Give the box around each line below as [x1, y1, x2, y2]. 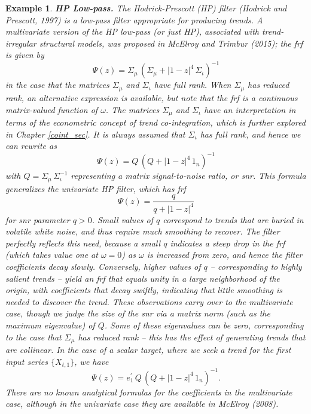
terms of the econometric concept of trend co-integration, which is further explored [5, 115, 306, 128]
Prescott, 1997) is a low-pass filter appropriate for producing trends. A [5, 13, 263, 26]
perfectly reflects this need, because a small [5, 236, 161, 249]
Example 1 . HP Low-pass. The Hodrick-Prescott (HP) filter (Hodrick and [5, 2, 287, 14]
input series [5, 355, 48, 367]
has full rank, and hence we [200, 127, 301, 140]
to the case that [5, 330, 62, 343]
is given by [5, 48, 44, 61]
